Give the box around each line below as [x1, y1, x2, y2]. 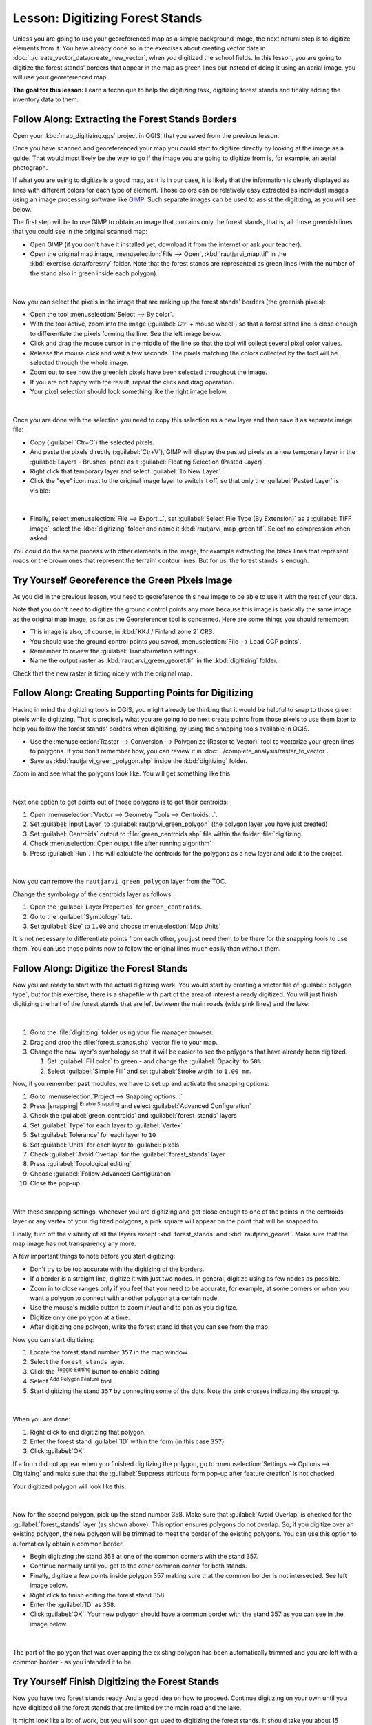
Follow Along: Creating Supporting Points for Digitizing [12, 687, 254, 699]
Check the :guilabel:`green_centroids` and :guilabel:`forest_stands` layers [30, 1112, 237, 1120]
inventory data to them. [12, 95, 79, 103]
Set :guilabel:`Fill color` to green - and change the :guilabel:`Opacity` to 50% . [47, 1057, 263, 1065]
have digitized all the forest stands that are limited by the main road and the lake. [12, 1704, 242, 1712]
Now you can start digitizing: [12, 1335, 94, 1343]
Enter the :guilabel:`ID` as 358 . [30, 1600, 116, 1608]
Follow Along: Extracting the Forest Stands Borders [12, 113, 237, 125]
